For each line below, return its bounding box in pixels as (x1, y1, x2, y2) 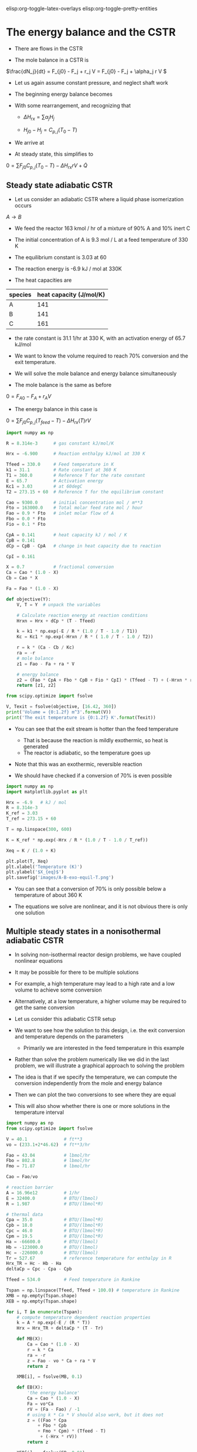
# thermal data (6, 1211, 43, 1217)
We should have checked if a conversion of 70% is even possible (14, 772, 172, 779)
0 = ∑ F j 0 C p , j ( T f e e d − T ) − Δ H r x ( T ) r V (6, 417, 91, 425)
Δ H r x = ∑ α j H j (23, 113, 55, 122)
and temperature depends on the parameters (14, 1033, 124, 1040)
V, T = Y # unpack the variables (16, 602, 101, 607)
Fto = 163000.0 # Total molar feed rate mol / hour (6, 505, 143, 511)
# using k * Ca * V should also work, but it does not (27, 1411, 164, 1418)
